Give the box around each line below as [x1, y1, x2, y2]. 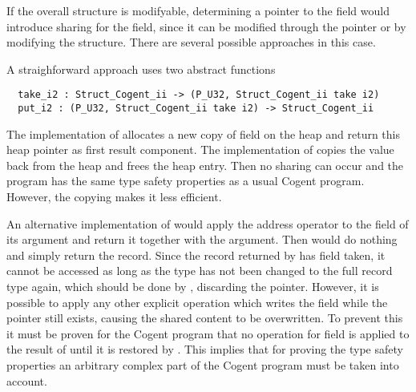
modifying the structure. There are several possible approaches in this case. [6, 34, 376, 51]
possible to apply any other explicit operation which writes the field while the [6, 293, 388, 310]
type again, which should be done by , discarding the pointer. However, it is [6, 278, 379, 295]
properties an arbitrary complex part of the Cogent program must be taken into [6, 357, 399, 373]
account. [6, 372, 47, 389]
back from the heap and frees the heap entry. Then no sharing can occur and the [6, 156, 404, 173]
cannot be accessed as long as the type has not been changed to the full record [6, 262, 393, 279]
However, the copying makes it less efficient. [6, 188, 222, 205]
